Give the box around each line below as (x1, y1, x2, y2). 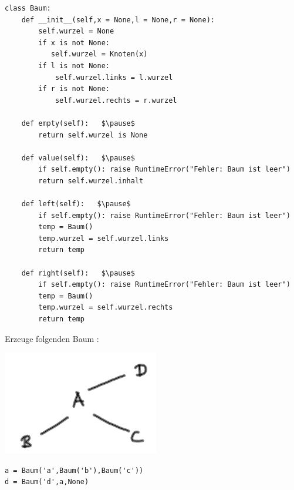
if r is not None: (38, 85, 110, 93)
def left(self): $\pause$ (21, 200, 131, 209)
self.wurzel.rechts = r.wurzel (55, 96, 177, 105)
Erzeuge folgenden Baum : (5, 332, 99, 344)
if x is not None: (38, 38, 110, 47)
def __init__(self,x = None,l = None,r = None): (21, 15, 215, 24)
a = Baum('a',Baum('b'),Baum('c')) (5, 466, 144, 475)
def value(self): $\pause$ (21, 153, 135, 162)
